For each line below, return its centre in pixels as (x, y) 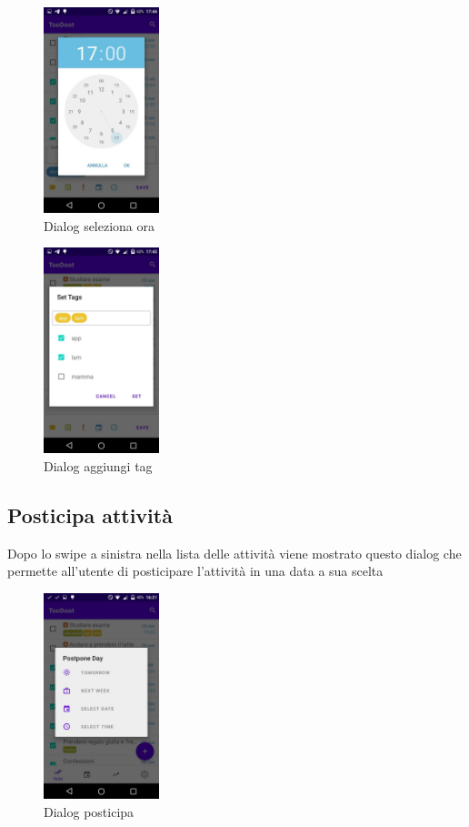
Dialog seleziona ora (100, 225)
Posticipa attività (90, 514)
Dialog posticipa (89, 811)
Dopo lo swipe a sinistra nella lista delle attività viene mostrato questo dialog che (234, 553)
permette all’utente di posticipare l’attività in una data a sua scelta (195, 571)
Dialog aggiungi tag (98, 466)
